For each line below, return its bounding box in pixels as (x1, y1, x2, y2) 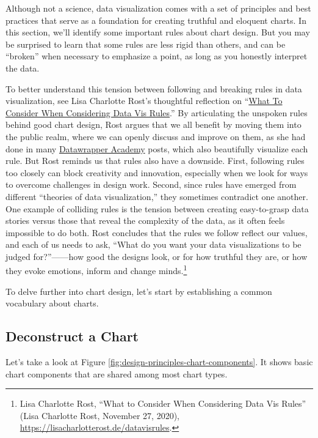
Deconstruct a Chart (5, 327, 139, 346)
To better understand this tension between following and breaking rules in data (5, 82, 302, 95)
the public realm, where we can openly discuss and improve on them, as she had (5, 130, 306, 143)
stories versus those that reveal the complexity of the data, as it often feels (5, 214, 285, 227)
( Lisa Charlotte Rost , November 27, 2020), (20, 409, 179, 421)
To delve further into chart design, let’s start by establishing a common (5, 284, 272, 297)
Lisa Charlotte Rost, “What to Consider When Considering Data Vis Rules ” (20, 397, 306, 410)
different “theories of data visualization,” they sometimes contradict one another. (5, 190, 308, 202)
